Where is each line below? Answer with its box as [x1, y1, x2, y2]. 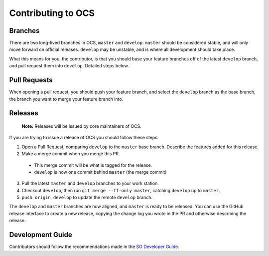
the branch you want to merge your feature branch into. [9, 96, 124, 102]
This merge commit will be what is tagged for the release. [34, 162, 152, 168]
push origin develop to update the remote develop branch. [21, 195, 153, 201]
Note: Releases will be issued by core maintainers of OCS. [21, 123, 141, 129]
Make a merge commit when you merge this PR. [21, 151, 120, 157]
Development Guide [9, 231, 72, 239]
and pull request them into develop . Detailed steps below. [9, 63, 129, 69]
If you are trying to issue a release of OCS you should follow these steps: [9, 135, 159, 141]
